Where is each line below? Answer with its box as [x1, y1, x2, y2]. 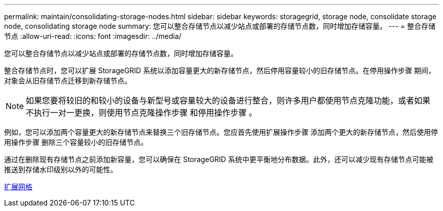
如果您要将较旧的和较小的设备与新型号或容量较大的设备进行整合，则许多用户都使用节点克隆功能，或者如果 [26, 95, 431, 105]
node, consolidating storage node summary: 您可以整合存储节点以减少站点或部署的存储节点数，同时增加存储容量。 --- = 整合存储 [4, 22, 435, 30]
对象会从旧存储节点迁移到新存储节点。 [4, 76, 131, 85]
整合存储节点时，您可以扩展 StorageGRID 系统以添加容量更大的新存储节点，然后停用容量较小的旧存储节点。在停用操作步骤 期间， [4, 66, 435, 75]
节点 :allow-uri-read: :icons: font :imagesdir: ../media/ [4, 32, 182, 40]
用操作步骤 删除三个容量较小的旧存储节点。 [4, 138, 148, 146]
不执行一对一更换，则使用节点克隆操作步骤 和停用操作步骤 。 [26, 108, 257, 118]
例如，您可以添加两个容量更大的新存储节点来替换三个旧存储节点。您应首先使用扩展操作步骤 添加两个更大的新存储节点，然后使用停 [4, 128, 438, 136]
